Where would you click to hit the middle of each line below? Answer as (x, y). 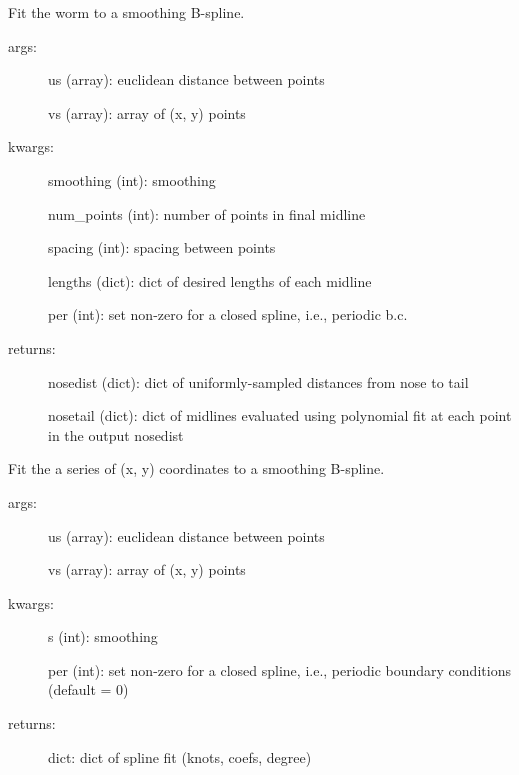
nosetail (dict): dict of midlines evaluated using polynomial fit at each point (280, 415)
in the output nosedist (116, 434)
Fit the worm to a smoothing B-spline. (126, 12)
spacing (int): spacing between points (162, 247)
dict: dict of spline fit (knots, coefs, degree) (180, 756)
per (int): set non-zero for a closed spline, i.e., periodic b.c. (228, 314)
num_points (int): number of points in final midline (207, 213)
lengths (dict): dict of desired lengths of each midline (210, 280)
